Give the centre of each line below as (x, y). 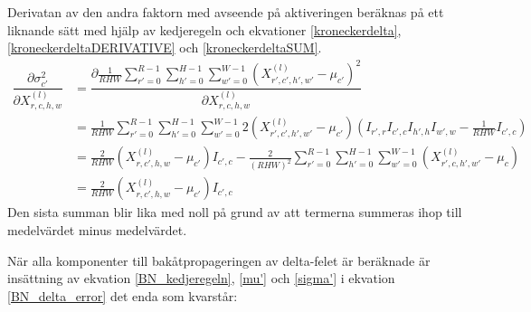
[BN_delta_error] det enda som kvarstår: (123, 295)
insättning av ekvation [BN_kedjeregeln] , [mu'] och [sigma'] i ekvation (201, 278)
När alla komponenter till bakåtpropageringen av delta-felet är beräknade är (219, 260)
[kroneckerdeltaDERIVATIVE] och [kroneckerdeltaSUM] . (165, 47)
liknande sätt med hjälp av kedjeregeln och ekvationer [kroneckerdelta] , (204, 29)
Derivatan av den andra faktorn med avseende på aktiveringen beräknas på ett (226, 12)
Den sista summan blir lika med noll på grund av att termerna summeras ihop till (235, 212)
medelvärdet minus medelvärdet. (97, 229)
